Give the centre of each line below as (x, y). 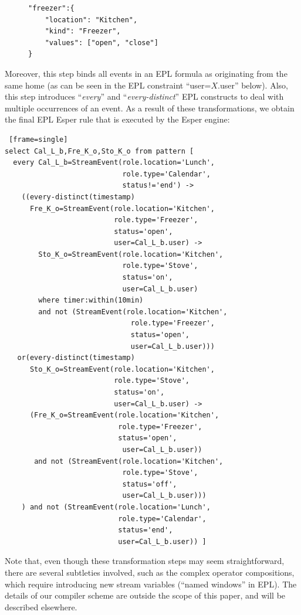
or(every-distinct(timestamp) (76, 358)
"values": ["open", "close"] (102, 43)
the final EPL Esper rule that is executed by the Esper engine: (117, 119)
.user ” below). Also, (253, 85)
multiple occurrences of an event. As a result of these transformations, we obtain (150, 108)
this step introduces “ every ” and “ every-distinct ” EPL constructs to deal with (144, 96)
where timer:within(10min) (91, 300)
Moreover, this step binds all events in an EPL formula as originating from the (146, 73)
